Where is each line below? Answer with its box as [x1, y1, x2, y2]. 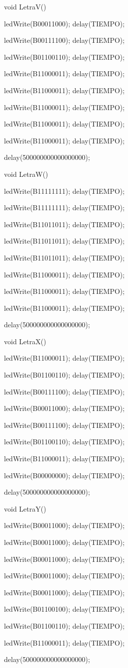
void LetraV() [4, 1, 46, 11]
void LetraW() [4, 168, 48, 179]
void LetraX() [4, 336, 46, 346]
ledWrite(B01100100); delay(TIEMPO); [4, 604, 125, 614]
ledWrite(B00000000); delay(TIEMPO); [4, 470, 125, 480]
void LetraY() [4, 503, 46, 514]
